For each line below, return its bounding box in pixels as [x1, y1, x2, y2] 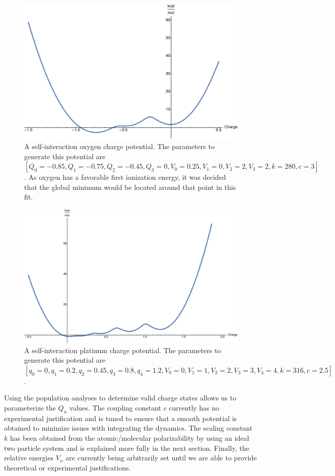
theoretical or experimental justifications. [4, 462, 131, 472]
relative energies [4, 452, 54, 463]
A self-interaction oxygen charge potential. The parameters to [24, 141, 215, 151]
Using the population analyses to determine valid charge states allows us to [4, 392, 237, 403]
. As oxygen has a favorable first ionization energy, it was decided [24, 172, 226, 182]
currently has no [169, 402, 220, 413]
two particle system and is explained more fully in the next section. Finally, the [4, 442, 249, 453]
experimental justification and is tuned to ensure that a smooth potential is [4, 413, 237, 423]
